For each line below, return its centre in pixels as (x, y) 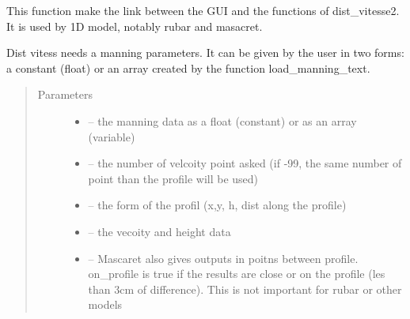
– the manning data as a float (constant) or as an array (222, 120)
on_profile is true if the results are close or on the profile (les (237, 274)
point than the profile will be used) (173, 178)
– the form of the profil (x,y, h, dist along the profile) (217, 205)
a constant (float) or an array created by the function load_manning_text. (188, 68)
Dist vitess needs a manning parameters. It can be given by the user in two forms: (205, 53)
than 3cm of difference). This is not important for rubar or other (245, 289)
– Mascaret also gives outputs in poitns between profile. (223, 258)
